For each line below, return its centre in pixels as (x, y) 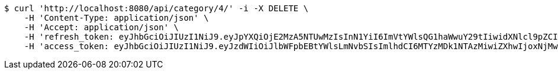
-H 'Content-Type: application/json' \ (116, 18)
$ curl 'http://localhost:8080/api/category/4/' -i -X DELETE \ (157, 8)
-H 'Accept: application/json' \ (101, 27)
